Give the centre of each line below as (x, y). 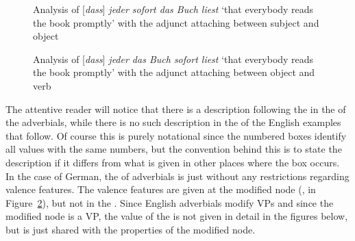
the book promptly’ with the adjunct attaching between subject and (176, 22)
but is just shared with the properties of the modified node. (131, 229)
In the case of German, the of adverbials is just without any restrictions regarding (177, 176)
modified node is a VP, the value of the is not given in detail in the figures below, (177, 216)
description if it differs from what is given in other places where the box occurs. (173, 162)
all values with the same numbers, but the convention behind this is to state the (174, 149)
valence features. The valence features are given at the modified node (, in (161, 189)
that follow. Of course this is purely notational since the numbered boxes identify (176, 135)
